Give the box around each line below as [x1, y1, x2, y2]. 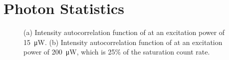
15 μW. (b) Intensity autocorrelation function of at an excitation [23, 36, 223, 47]
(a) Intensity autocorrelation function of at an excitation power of [23, 27, 225, 37]
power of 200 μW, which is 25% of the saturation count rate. [23, 46, 210, 57]
